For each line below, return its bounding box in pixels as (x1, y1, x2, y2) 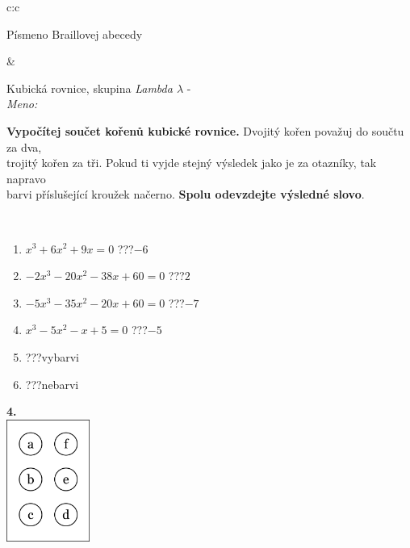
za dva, (6, 138, 42, 155)
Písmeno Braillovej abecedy (6, 25, 143, 42)
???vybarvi (25, 348, 79, 365)
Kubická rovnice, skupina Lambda (6, 79, 173, 96)
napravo (6, 169, 46, 186)
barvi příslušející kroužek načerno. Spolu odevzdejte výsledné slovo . (6, 186, 365, 203)
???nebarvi (25, 375, 79, 392)
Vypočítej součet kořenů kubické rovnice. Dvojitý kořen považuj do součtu (6, 122, 404, 139)
